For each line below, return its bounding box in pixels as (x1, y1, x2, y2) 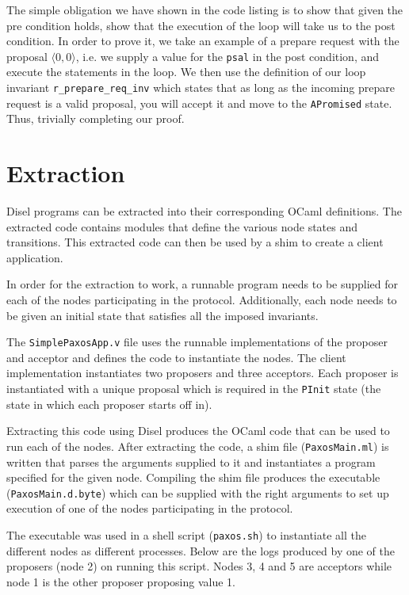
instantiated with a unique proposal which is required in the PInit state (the (6, 380, 381, 397)
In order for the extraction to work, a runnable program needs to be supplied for (6, 276, 399, 292)
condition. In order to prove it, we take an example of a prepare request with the (6, 32, 399, 49)
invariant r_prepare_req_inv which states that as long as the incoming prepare (6, 79, 396, 96)
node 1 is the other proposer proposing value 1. (6, 573, 235, 589)
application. (6, 249, 63, 265)
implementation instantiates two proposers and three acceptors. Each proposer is (6, 364, 399, 381)
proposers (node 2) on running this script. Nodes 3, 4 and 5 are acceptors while (6, 558, 392, 574)
